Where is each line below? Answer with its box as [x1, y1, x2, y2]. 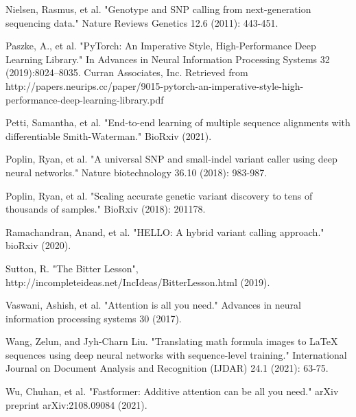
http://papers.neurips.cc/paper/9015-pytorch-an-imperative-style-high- [5, 78, 304, 93]
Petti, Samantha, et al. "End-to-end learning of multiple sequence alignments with [5, 115, 351, 130]
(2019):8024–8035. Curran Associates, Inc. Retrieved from [5, 65, 248, 80]
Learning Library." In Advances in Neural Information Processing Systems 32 [5, 51, 330, 66]
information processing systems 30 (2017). [5, 311, 182, 325]
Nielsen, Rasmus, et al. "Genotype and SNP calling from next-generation [5, 2, 311, 16]
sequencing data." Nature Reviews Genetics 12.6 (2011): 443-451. [5, 15, 278, 29]
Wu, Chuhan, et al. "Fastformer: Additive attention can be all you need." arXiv [5, 384, 339, 398]
